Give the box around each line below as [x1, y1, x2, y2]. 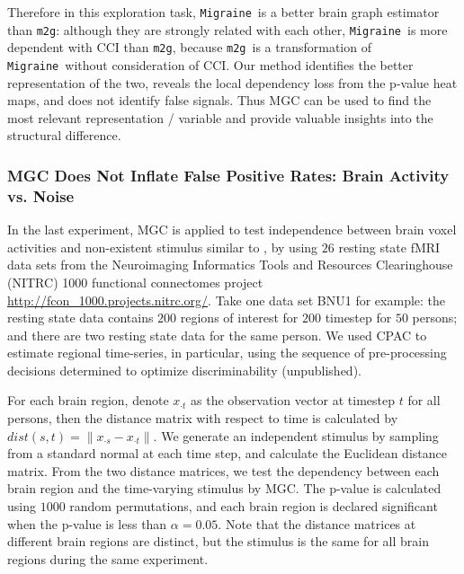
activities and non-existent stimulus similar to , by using [7, 237, 318, 256]
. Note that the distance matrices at [218, 514, 416, 533]
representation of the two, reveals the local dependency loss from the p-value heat [7, 73, 458, 92]
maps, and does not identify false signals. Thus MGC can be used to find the [7, 91, 432, 110]
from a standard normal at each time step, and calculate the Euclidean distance [7, 444, 447, 463]
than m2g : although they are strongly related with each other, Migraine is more [7, 20, 448, 39]
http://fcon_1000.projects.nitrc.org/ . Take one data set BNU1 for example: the [7, 290, 446, 309]
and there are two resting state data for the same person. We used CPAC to [7, 325, 427, 344]
